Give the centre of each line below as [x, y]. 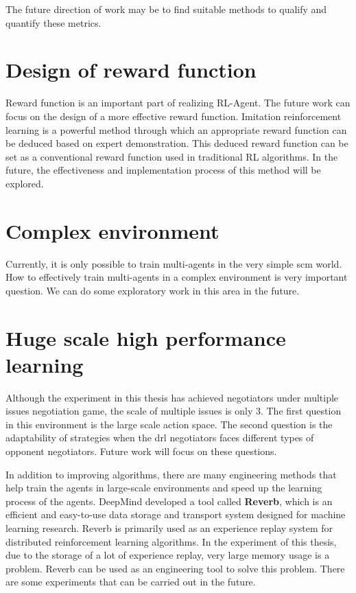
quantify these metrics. [54, 22]
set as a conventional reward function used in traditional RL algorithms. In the [172, 156]
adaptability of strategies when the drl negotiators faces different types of [160, 438]
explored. [25, 183]
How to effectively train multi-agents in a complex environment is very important [177, 277]
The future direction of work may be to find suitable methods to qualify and [166, 9]
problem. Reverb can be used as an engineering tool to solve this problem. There [175, 568]
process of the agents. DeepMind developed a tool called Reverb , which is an [169, 501]
